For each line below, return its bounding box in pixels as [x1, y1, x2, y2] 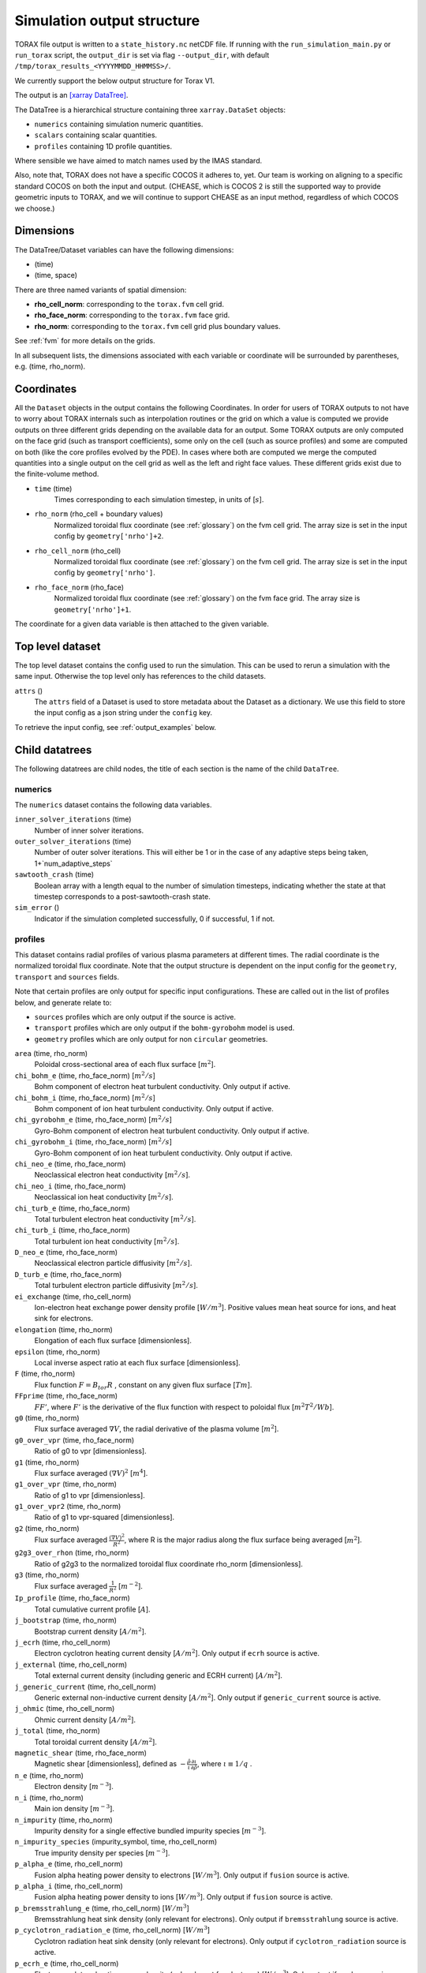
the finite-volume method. [14, 470, 99, 479]
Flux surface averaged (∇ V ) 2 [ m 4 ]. [34, 1468, 148, 1477]
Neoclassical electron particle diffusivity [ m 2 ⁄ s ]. [34, 1257, 192, 1268]
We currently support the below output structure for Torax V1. [14, 76, 215, 85]
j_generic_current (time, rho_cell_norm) [14, 1682, 157, 1691]
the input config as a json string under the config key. [34, 708, 213, 717]
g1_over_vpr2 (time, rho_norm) [14, 1502, 121, 1511]
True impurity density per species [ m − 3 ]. [34, 1848, 170, 1858]
